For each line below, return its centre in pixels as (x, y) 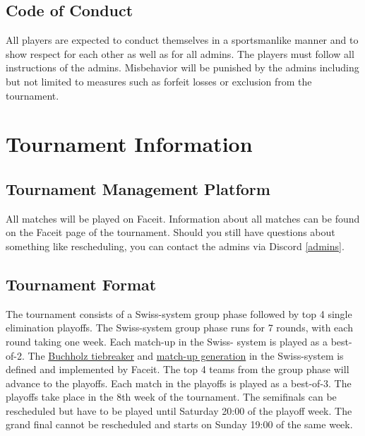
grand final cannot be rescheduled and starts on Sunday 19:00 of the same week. (179, 424)
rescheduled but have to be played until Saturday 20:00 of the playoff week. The (179, 410)
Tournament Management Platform (138, 188)
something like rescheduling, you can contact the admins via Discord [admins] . (175, 246)
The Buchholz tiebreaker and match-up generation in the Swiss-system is (186, 355)
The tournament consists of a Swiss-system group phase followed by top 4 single (179, 313)
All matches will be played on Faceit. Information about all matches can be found (183, 218)
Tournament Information (129, 144)
